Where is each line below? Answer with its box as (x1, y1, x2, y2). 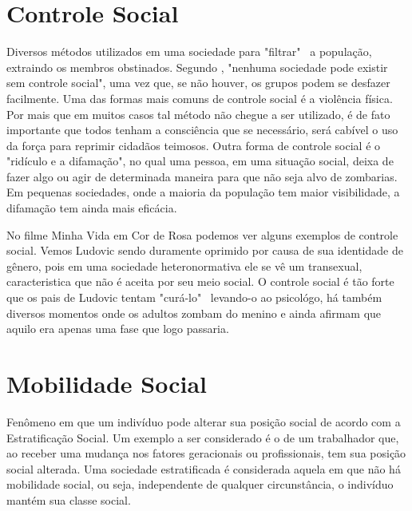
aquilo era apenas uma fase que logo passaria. (6, 320, 229, 337)
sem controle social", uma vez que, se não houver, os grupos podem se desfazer (6, 74, 390, 91)
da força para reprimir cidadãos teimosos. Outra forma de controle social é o (6, 137, 381, 153)
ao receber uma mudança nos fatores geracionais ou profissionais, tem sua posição (6, 445, 406, 461)
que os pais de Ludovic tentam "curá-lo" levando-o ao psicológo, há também (6, 289, 382, 306)
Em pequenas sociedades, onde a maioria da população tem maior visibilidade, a (6, 184, 400, 200)
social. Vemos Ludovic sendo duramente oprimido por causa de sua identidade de (6, 242, 403, 259)
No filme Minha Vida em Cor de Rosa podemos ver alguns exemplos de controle (6, 226, 398, 243)
